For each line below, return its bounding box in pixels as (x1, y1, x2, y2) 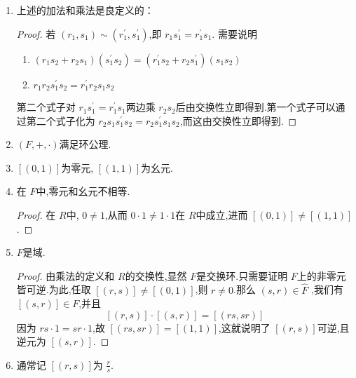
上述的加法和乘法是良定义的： (16, 3, 154, 17)
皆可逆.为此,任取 (16, 282, 91, 297)
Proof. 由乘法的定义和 (16, 268, 115, 283)
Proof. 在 (16, 208, 56, 222)
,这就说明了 (218, 320, 271, 335)
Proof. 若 (16, 26, 56, 41)
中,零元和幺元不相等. (36, 184, 130, 198)
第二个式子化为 (26, 113, 95, 128)
